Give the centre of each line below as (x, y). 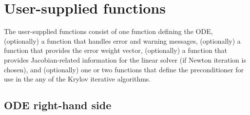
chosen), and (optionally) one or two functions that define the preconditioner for (124, 69)
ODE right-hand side (58, 105)
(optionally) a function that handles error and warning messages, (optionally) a (122, 41)
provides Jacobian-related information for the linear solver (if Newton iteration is (125, 59)
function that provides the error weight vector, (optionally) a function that (116, 50)
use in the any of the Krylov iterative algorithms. (77, 79)
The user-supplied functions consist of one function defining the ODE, (108, 31)
